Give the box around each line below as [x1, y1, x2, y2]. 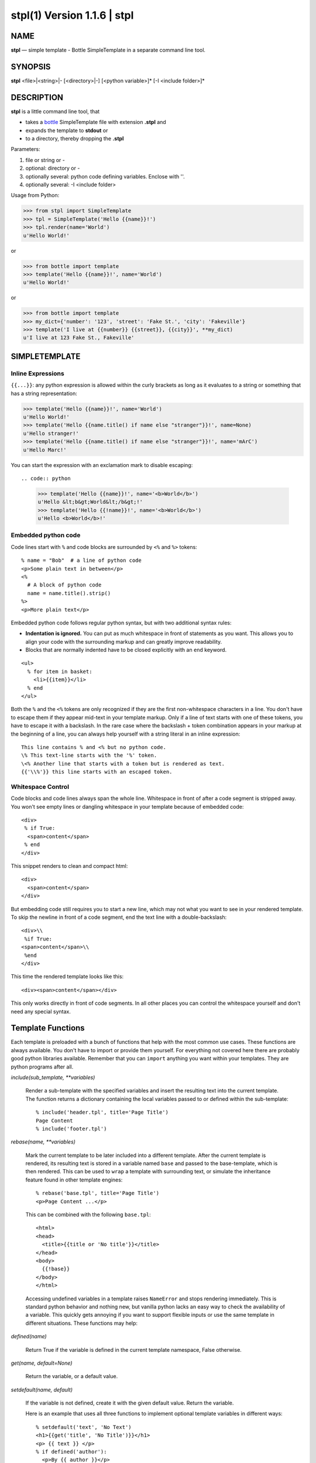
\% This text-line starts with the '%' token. [21, 752, 157, 759]
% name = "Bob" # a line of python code [21, 557, 142, 564]
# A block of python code [27, 582, 102, 588]
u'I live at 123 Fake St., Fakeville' [23, 334, 135, 341]
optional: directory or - [25, 164, 80, 172]
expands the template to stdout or [25, 126, 108, 134]
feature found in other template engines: [25, 1176, 123, 1183]
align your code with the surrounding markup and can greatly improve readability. [25, 638, 222, 645]
